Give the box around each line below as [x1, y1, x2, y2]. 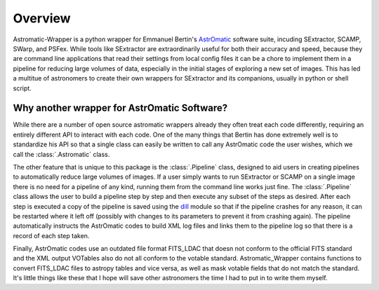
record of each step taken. [13, 231, 90, 240]
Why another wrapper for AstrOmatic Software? [13, 102, 228, 114]
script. [13, 84, 32, 92]
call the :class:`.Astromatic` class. [13, 150, 110, 158]
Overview [13, 11, 71, 26]
